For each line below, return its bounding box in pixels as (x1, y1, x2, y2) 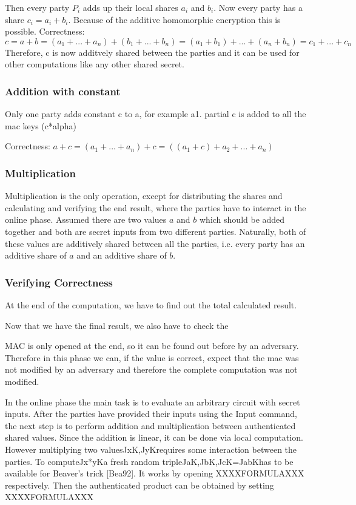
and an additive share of (76, 249, 167, 262)
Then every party (5, 1, 70, 13)
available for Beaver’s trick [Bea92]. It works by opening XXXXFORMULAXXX (5, 467, 304, 480)
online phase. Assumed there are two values (5, 213, 167, 226)
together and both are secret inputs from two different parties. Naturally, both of (5, 225, 306, 237)
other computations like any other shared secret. (5, 58, 184, 70)
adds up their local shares (82, 1, 178, 13)
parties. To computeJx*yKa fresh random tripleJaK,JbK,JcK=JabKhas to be (5, 455, 294, 467)
